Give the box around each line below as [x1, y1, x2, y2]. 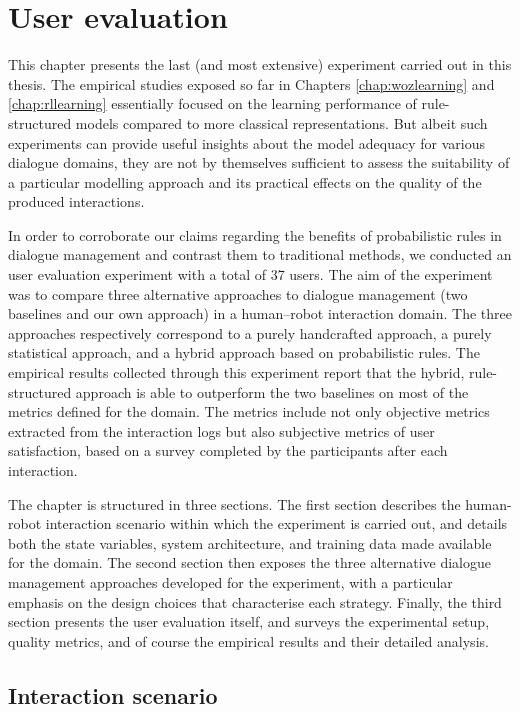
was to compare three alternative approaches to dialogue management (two [8, 283, 468, 304]
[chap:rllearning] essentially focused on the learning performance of [8, 93, 417, 114]
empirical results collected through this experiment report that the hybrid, [8, 362, 465, 383]
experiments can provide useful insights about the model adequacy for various [8, 132, 485, 153]
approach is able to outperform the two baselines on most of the [75, 381, 469, 402]
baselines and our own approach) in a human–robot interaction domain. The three [8, 303, 512, 324]
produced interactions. [8, 191, 145, 212]
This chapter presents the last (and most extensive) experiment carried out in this [8, 54, 512, 75]
